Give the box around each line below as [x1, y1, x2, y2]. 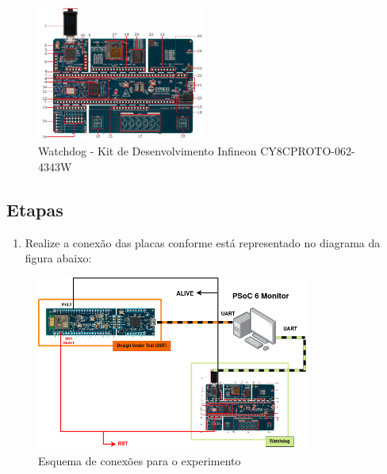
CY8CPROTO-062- [260, 143, 355, 159]
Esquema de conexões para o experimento [38, 452, 241, 468]
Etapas [6, 197, 63, 221]
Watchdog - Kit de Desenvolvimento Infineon [38, 143, 257, 159]
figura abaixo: [25, 250, 92, 266]
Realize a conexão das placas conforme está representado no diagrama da [25, 234, 381, 250]
